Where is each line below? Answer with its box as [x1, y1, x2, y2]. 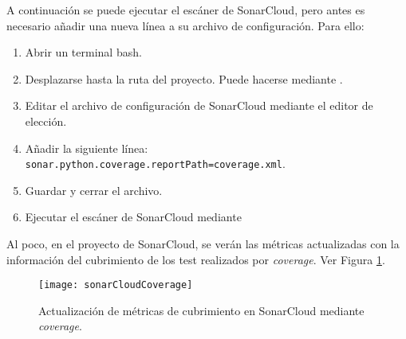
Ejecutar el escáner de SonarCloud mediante [25, 208, 242, 225]
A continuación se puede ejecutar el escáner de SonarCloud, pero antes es [6, 2, 365, 18]
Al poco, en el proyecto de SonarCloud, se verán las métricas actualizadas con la [6, 236, 400, 251]
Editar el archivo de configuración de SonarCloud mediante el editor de [25, 97, 373, 114]
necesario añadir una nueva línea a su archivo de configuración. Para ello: [6, 17, 365, 33]
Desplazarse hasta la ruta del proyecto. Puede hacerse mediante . [25, 70, 343, 87]
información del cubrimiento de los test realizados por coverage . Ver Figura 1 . [6, 251, 385, 267]
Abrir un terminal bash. [25, 44, 142, 60]
